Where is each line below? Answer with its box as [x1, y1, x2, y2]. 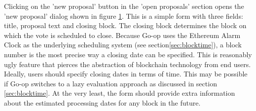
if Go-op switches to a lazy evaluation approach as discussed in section [4, 78, 217, 88]
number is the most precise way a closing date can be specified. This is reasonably [4, 49, 252, 59]
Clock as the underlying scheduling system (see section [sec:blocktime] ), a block [4, 39, 242, 50]
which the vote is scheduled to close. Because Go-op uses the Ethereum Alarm [4, 30, 241, 40]
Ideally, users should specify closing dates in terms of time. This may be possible [4, 69, 248, 79]
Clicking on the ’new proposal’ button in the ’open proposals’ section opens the [4, 1, 244, 11]
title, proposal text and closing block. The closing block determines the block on [4, 20, 247, 31]
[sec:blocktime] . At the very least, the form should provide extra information [4, 88, 235, 98]
